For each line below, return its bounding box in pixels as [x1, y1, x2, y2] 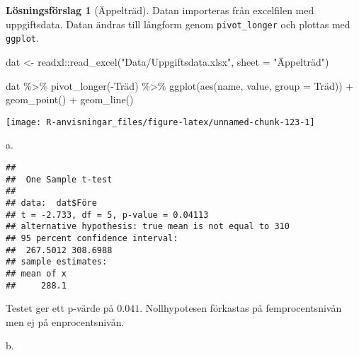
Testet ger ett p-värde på [6, 301, 114, 315]
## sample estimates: [6, 257, 108, 267]
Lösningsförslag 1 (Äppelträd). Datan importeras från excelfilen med [6, 3, 314, 17]
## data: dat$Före [6, 197, 97, 208]
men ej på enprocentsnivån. [6, 314, 125, 329]
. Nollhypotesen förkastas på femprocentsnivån [139, 301, 342, 315]
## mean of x [6, 268, 67, 279]
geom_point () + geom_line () [6, 92, 134, 107]
